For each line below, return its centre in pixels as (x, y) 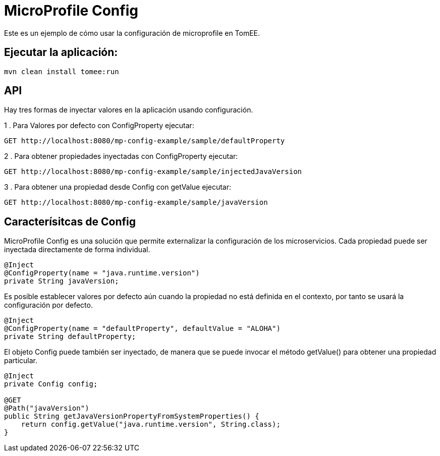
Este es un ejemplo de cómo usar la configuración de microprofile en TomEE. (132, 33)
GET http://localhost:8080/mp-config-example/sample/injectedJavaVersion (153, 172)
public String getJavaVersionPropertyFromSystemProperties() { (132, 416)
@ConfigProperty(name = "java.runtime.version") (102, 273)
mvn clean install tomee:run (62, 71)
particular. (21, 361)
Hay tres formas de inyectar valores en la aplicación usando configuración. (129, 110)
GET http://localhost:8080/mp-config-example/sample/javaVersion (136, 203)
